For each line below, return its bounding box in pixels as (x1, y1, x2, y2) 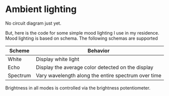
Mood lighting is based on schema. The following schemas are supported (5, 35, 158, 41)
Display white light (36, 55, 80, 62)
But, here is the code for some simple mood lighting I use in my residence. (5, 30, 160, 36)
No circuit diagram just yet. (5, 20, 62, 26)
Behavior (87, 47, 110, 54)
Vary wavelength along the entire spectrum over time (36, 72, 161, 79)
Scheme (9, 47, 30, 54)
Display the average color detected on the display (36, 64, 154, 71)
